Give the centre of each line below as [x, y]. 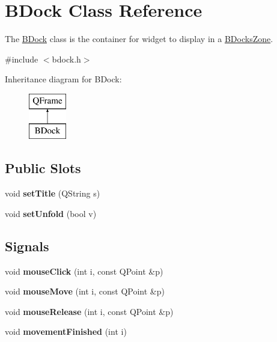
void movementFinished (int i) [66, 331]
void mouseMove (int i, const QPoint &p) [85, 291]
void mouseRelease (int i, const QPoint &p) [89, 311]
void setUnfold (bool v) [51, 213]
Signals [27, 246]
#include [22, 59]
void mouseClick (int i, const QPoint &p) [84, 271]
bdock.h [66, 59]
